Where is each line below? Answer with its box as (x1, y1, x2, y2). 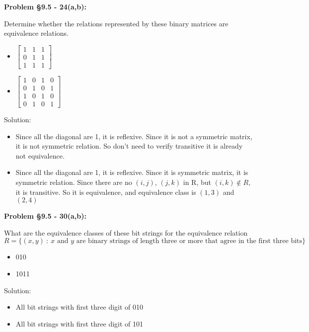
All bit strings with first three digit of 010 (15, 302, 144, 312)
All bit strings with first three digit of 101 (15, 318, 144, 329)
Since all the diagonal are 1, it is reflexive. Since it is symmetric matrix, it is (15, 167, 248, 177)
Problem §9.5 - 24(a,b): (4, 1, 86, 11)
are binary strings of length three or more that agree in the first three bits (76, 238, 303, 245)
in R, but (183, 176, 211, 187)
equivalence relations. (4, 28, 69, 38)
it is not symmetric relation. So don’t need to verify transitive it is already (15, 141, 243, 151)
